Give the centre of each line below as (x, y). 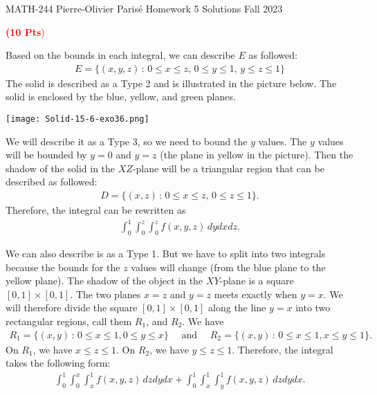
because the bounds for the (63, 267)
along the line (237, 307)
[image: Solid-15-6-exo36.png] (77, 119)
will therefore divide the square (72, 307)
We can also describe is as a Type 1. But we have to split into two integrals (166, 253)
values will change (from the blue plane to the (228, 267)
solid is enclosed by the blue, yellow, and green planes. (121, 97)
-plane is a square (257, 281)
